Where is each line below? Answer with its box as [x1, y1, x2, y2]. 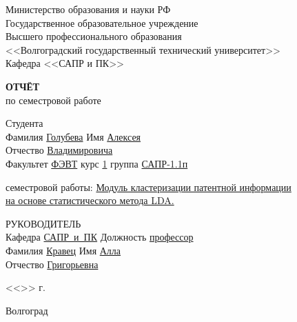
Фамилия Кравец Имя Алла [6, 243, 121, 257]
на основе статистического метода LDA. [6, 193, 174, 208]
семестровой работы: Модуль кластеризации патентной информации [6, 179, 291, 194]
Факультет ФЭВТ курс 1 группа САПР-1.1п [6, 156, 188, 170]
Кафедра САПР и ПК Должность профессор [6, 230, 194, 244]
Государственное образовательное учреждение [6, 15, 198, 30]
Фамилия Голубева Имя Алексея [6, 129, 141, 143]
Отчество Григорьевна [6, 256, 99, 271]
